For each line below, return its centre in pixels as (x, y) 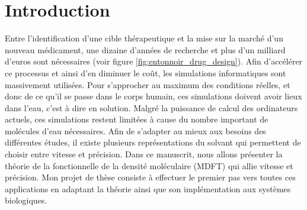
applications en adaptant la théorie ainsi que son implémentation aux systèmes (148, 188)
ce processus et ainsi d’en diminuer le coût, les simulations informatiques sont (145, 72)
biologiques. (26, 200)
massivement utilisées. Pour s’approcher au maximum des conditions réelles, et (148, 84)
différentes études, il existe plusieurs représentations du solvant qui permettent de (153, 142)
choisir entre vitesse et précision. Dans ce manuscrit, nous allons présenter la (144, 154)
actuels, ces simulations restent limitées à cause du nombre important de (137, 119)
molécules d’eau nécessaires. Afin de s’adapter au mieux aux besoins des (135, 130)
